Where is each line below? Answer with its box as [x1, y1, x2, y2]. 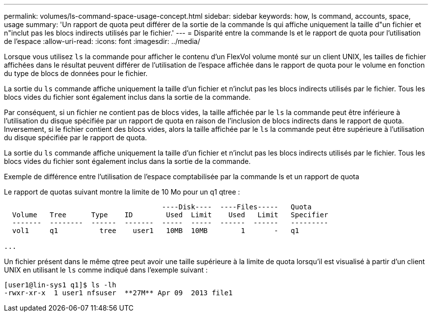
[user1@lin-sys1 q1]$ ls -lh [4, 281, 116, 289]
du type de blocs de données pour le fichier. [4, 69, 148, 78]
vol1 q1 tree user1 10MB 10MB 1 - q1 [12, 227, 299, 235]
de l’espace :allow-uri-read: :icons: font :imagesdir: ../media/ [4, 37, 200, 45]
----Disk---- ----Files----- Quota [162, 203, 312, 211]
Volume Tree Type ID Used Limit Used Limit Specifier [12, 211, 328, 219]
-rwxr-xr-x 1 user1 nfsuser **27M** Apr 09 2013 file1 [4, 289, 233, 297]
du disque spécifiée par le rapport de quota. [4, 133, 147, 142]
